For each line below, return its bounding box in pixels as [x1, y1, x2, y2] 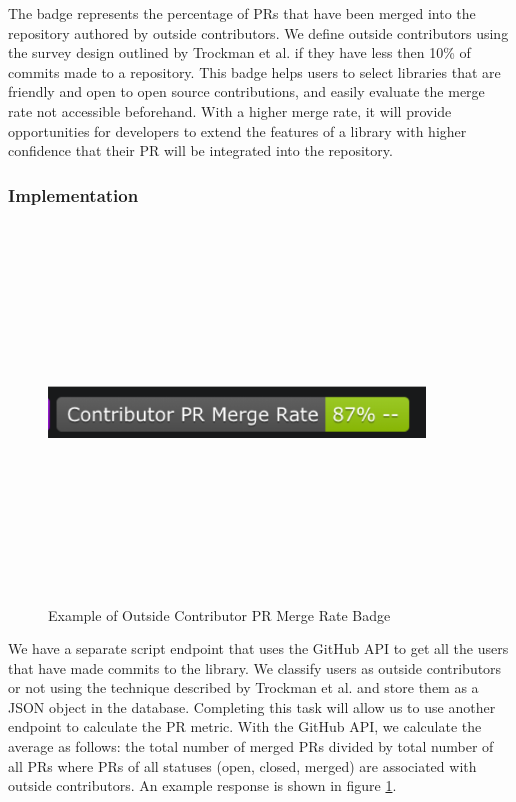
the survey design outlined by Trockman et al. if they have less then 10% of [8, 42, 471, 63]
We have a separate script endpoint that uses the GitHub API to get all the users [8, 638, 509, 659]
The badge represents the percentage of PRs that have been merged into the [8, 3, 476, 23]
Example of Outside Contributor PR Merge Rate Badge [48, 604, 391, 625]
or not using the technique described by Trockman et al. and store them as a [8, 677, 479, 698]
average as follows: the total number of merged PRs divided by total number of [8, 736, 494, 757]
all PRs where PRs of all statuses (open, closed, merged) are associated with [8, 755, 477, 776]
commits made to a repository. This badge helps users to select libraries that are [8, 61, 501, 82]
